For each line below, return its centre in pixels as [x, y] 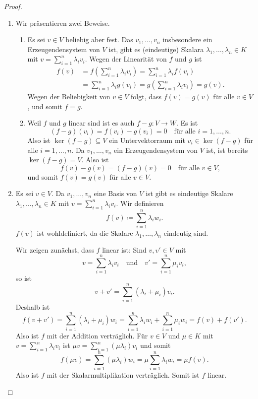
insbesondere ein [187, 39]
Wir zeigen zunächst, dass [55, 249]
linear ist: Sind [124, 249]
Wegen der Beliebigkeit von [69, 97]
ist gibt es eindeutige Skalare [189, 193]
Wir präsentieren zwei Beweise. [63, 23]
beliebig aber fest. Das [99, 39]
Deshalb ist [33, 306]
